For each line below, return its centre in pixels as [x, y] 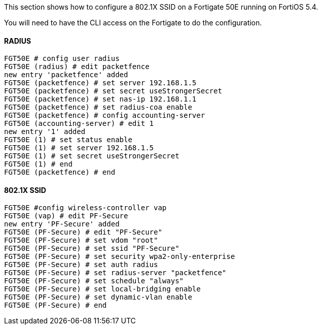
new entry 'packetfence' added [66, 75]
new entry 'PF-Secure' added [62, 224]
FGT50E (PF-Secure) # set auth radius [81, 265]
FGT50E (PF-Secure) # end [56, 305]
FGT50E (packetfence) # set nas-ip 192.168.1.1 [100, 99]
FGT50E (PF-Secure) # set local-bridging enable [102, 289]
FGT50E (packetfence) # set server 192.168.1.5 [100, 83]
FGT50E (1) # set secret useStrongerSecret [92, 156]
